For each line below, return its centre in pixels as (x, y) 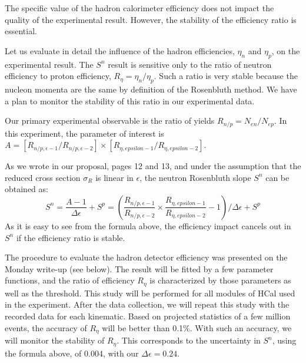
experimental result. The (49, 64)
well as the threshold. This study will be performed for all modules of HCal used (150, 293)
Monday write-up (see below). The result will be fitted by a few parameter (139, 268)
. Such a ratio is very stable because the (226, 76)
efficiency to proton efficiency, (58, 76)
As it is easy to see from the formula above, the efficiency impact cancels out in (148, 225)
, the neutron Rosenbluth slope (195, 177)
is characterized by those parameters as (220, 280)
